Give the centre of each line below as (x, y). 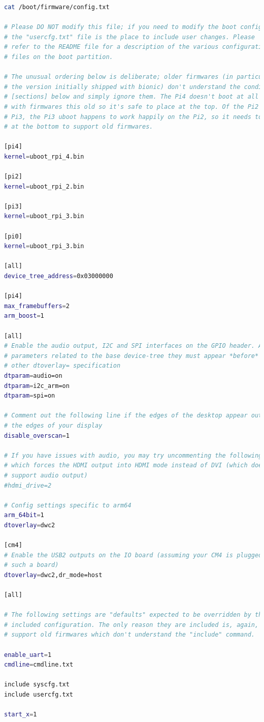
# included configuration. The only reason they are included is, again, (131, 625)
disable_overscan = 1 (37, 435)
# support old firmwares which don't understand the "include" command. (129, 635)
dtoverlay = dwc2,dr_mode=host (53, 575)
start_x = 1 (21, 715)
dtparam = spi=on (30, 396)
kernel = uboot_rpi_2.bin (44, 186)
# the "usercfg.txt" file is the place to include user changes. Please (129, 37)
